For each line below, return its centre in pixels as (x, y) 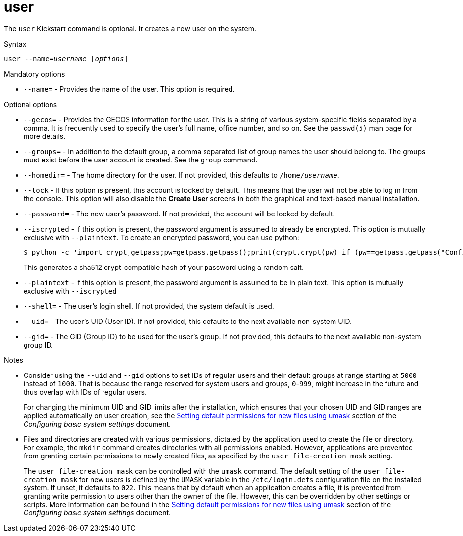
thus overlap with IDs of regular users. (85, 392)
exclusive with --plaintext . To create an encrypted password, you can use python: (161, 237)
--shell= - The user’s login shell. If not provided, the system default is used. (149, 306)
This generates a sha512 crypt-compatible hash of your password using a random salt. (164, 267)
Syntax (15, 44)
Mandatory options (35, 74)
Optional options (31, 104)
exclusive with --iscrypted (70, 291)
